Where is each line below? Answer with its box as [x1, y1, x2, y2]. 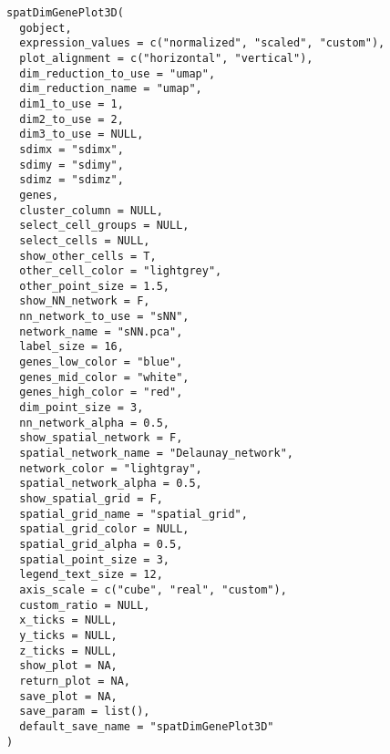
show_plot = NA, [19, 659, 118, 673]
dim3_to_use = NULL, [19, 128, 144, 141]
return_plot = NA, [19, 674, 131, 687]
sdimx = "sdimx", [19, 142, 124, 156]
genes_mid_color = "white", [19, 370, 190, 384]
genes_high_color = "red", [19, 386, 183, 399]
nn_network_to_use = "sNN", [19, 310, 190, 324]
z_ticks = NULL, [19, 644, 118, 657]
